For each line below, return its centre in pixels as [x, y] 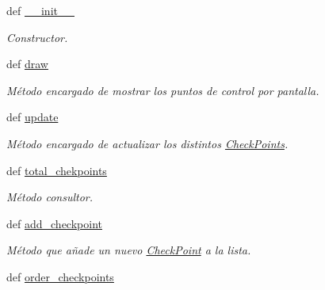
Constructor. [37, 37]
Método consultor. [50, 197]
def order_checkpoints [60, 276]
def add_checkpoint [54, 223]
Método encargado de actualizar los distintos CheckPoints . [147, 143]
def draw [27, 64]
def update [32, 117]
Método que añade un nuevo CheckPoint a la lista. [129, 250]
